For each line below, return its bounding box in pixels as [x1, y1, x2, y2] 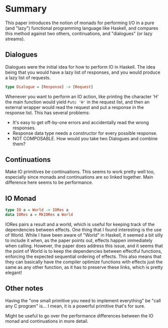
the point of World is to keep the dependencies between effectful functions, [5, 248, 162, 254]
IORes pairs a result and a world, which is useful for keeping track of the [5, 222, 155, 227]
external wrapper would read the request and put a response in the [5, 104, 144, 110]
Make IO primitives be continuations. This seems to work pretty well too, [5, 169, 155, 175]
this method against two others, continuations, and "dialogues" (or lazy [5, 30, 152, 36]
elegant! [5, 269, 23, 276]
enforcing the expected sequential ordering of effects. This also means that [5, 253, 162, 259]
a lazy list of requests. [5, 74, 51, 81]
